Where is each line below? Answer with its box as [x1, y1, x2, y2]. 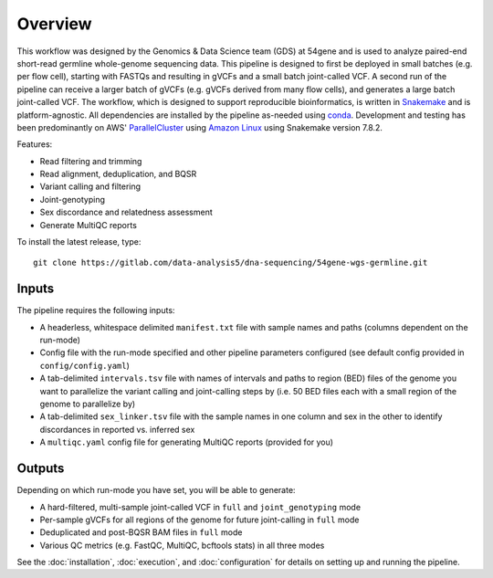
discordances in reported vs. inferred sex [39, 424, 195, 435]
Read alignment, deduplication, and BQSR [39, 169, 197, 180]
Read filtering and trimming [39, 155, 142, 166]
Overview [16, 14, 92, 34]
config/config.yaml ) [39, 360, 130, 371]
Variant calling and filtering [39, 181, 142, 192]
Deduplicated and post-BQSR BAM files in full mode [39, 527, 243, 538]
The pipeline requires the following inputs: [16, 305, 175, 316]
